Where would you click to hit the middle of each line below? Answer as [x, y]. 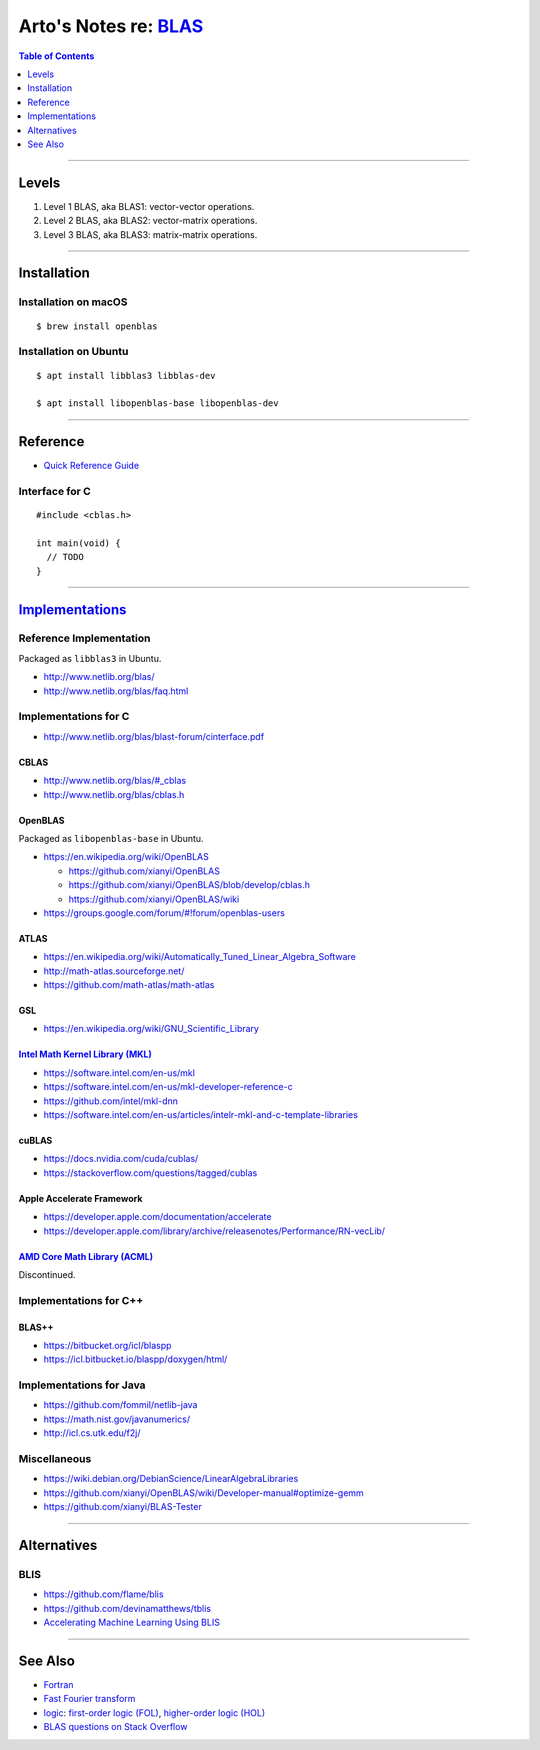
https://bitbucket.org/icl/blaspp [107, 1345]
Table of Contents [56, 56]
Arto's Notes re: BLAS [111, 26]
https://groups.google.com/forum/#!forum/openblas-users [164, 912]
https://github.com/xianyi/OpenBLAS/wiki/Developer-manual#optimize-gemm [203, 1492]
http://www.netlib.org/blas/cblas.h [114, 794]
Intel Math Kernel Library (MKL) [85, 1054]
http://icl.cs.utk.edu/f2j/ [92, 1433]
